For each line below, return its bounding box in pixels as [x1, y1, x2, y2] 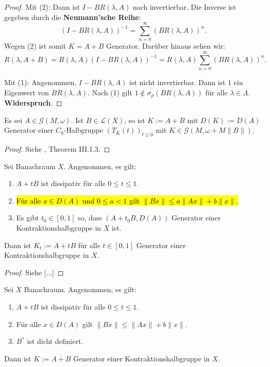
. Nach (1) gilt [87, 87, 132, 97]
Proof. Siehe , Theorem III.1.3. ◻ [4, 144, 110, 154]
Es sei [4, 114, 23, 125]
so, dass [78, 212, 102, 223]
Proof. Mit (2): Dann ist [4, 2, 80, 12]
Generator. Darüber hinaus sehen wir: [106, 40, 225, 51]
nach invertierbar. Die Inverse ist [132, 2, 236, 12]
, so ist [124, 114, 145, 125]
